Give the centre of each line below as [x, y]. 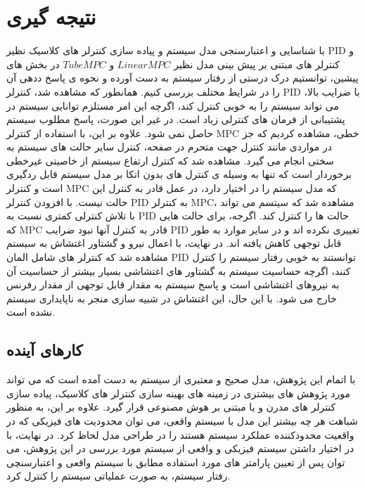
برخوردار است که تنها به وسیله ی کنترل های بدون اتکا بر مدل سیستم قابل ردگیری [179, 174]
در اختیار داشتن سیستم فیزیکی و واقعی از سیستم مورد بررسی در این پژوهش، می [180, 448]
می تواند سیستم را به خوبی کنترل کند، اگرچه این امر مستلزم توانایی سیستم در [173, 105]
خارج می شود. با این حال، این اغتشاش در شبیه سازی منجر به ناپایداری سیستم [172, 298]
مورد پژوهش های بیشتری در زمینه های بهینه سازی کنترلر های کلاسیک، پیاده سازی [179, 393]
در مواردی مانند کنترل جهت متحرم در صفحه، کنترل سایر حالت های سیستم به [169, 147]
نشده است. [31, 312]
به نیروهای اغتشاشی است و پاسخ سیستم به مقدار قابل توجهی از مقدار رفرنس [173, 284]
